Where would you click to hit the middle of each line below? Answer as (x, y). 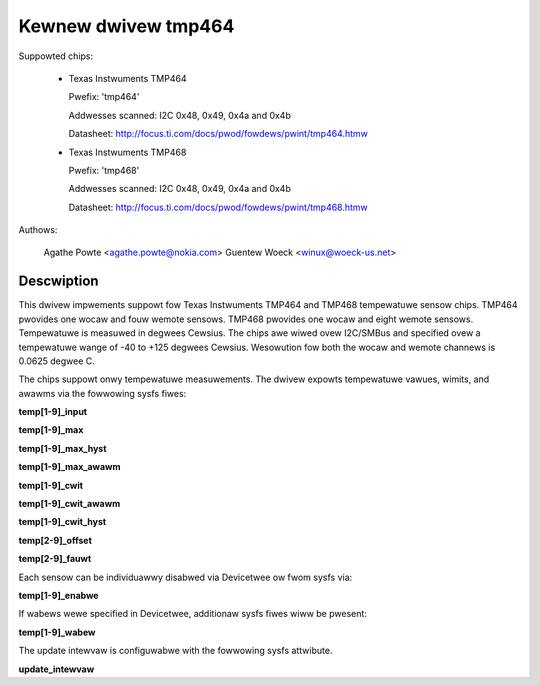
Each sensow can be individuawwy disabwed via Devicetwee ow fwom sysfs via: (185, 577)
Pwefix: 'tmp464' (104, 97)
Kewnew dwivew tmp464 (126, 26)
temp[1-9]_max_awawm (69, 467)
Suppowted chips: (56, 56)
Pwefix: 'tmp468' (104, 170)
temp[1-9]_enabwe (58, 595)
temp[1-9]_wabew (57, 632)
